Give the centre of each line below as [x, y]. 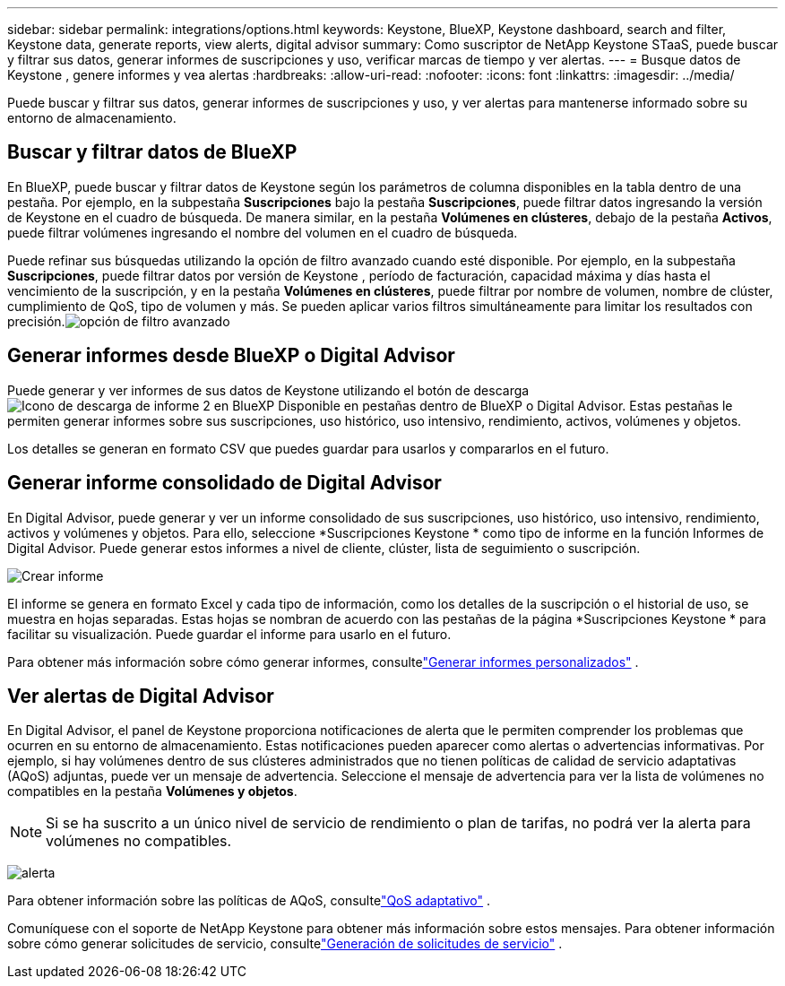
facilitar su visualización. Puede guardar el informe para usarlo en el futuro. [229, 634]
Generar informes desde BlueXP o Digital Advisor [231, 356]
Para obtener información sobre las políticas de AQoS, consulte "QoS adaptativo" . [249, 901]
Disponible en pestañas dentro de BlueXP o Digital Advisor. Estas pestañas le [505, 405]
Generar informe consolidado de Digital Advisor [224, 483]
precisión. [36, 321]
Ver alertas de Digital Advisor [141, 696]
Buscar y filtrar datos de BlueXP [152, 152]
